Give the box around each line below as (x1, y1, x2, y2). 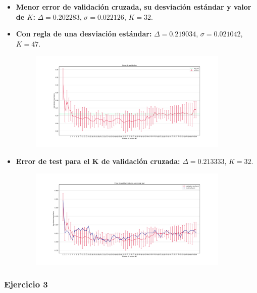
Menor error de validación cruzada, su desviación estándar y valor (16, 2, 251, 12)
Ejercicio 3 (4, 278, 48, 290)
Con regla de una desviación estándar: (16, 28, 152, 39)
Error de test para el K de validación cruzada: (16, 156, 180, 166)
